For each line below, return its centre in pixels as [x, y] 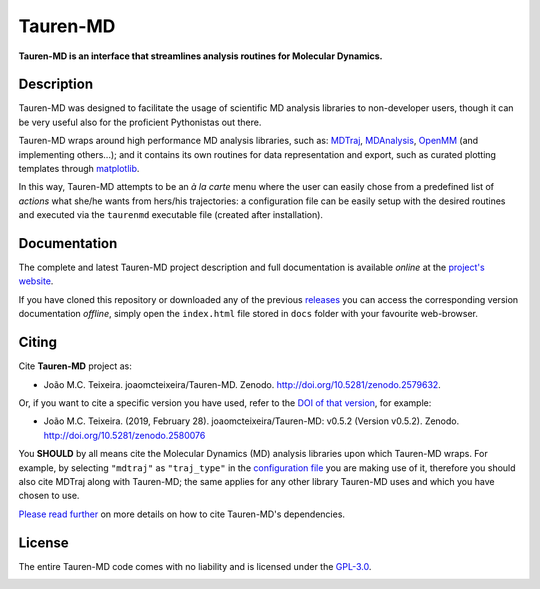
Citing [37, 342]
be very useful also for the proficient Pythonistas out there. [140, 122]
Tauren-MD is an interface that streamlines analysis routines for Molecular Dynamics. [200, 56]
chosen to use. [49, 496]
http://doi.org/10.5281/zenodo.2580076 [124, 435]
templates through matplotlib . [79, 169]
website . [36, 281]
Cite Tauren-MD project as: [75, 366]
